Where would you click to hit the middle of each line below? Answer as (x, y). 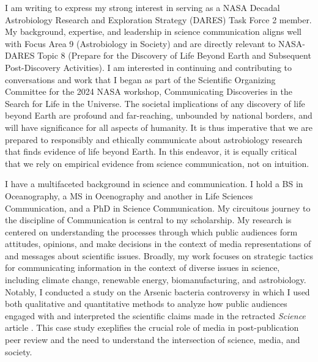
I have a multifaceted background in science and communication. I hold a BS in (154, 184)
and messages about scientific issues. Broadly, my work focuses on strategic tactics (159, 255)
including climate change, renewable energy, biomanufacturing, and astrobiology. (156, 280)
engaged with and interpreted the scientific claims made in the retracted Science (155, 315)
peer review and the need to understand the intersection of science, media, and (153, 340)
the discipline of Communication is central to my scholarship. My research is (148, 220)
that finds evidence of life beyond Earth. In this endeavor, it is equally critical (151, 151)
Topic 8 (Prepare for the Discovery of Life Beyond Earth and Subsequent (174, 55)
